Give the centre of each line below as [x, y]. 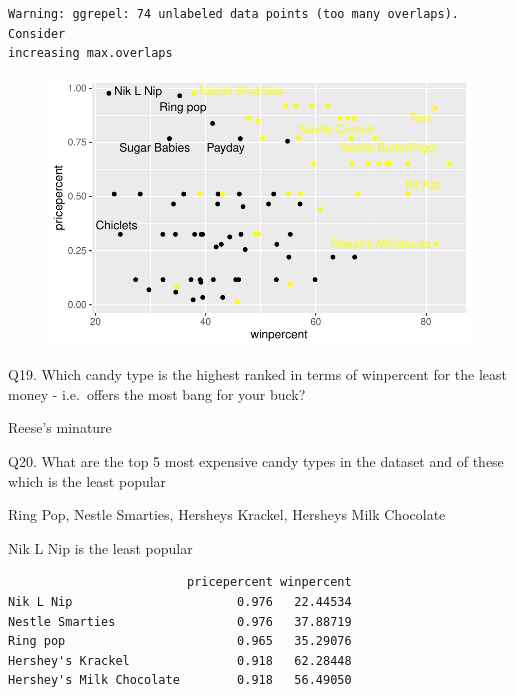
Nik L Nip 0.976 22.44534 [180, 601]
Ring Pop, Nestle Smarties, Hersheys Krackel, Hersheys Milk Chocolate [227, 514]
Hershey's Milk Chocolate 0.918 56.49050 [180, 680]
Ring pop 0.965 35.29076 [180, 641]
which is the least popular [87, 480]
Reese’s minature [60, 427]
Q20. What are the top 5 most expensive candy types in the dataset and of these [256, 460]
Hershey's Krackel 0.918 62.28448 [180, 660]
